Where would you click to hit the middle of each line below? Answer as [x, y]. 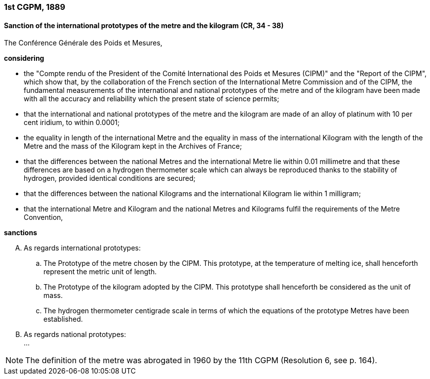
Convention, [43, 217]
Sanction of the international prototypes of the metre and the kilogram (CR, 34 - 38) [144, 25]
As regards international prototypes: [82, 248]
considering [24, 58]
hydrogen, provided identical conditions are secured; [110, 178]
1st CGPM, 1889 [35, 7]
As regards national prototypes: [75, 335]
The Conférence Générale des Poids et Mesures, [83, 43]
